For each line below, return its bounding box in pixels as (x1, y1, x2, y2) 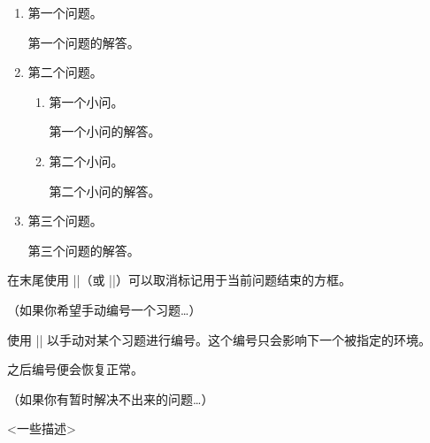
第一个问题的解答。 (27, 33, 140, 51)
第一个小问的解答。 (49, 122, 161, 141)
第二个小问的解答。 (49, 181, 161, 200)
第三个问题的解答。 (27, 241, 140, 259)
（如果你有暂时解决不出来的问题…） (7, 389, 214, 408)
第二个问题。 (27, 63, 103, 81)
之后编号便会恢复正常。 (7, 360, 143, 378)
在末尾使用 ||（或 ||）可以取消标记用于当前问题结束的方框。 (7, 271, 351, 289)
